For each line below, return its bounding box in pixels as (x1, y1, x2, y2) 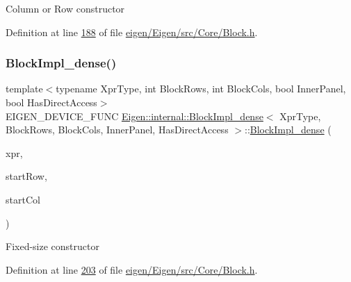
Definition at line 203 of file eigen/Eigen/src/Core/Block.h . (6, 262, 258, 276)
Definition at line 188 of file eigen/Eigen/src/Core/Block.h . (6, 24, 258, 39)
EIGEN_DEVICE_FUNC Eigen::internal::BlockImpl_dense (6, 108, 263, 123)
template (6, 81, 43, 96)
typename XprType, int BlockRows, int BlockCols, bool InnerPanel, (56, 81, 346, 96)
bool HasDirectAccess (6, 95, 97, 109)
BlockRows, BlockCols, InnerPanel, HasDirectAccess (6, 122, 229, 137)
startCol (6, 192, 40, 206)
